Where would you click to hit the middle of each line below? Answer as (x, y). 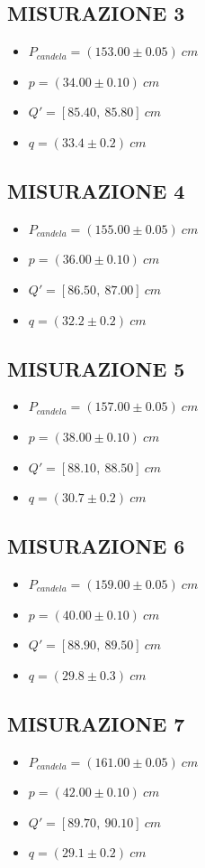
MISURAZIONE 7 (96, 723)
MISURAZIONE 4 (96, 190)
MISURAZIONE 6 (96, 546)
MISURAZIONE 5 (96, 368)
